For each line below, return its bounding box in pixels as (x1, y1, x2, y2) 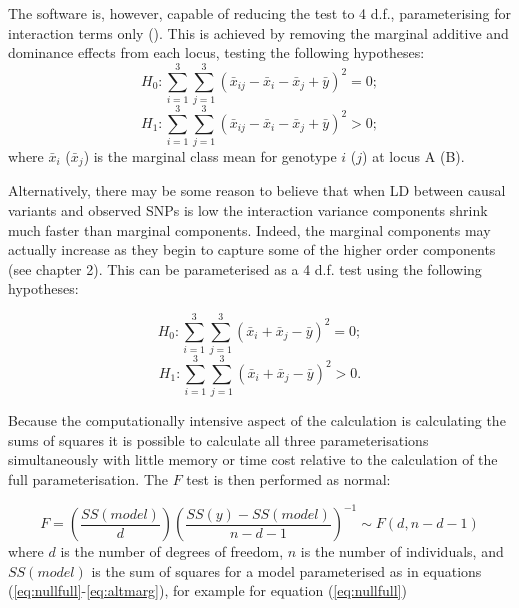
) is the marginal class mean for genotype (83, 146, 337, 167)
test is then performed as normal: (186, 469, 391, 490)
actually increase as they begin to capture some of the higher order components (8, 239, 496, 260)
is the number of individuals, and (300, 541, 504, 562)
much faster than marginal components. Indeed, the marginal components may (8, 219, 491, 240)
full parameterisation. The (8, 469, 169, 490)
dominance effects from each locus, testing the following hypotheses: (8, 42, 425, 63)
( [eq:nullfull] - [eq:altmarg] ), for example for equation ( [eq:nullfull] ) (8, 580, 407, 601)
